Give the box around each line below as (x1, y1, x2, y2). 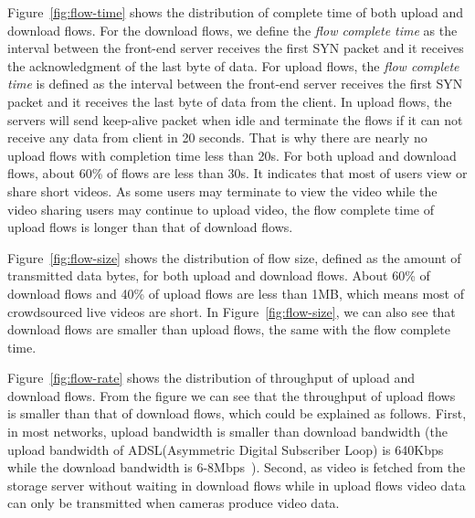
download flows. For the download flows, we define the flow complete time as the (7, 20, 458, 39)
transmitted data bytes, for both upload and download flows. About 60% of (7, 266, 430, 285)
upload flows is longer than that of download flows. (7, 217, 293, 237)
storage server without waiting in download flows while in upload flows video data (7, 475, 466, 494)
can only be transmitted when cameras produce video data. (7, 493, 340, 513)
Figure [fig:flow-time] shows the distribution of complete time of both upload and (7, 3, 464, 21)
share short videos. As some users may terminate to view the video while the (7, 181, 438, 200)
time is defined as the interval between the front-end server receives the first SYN (7, 74, 463, 93)
